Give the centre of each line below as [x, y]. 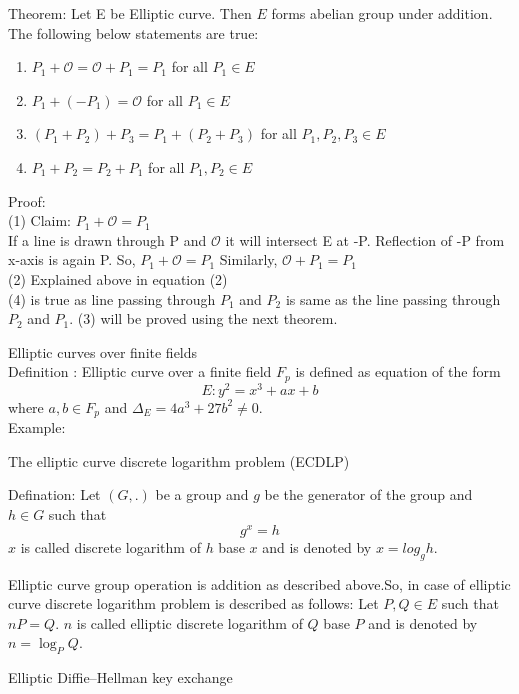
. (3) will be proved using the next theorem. [203, 318]
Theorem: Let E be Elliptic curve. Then [130, 13]
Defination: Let [54, 494]
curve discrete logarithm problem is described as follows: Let [193, 603]
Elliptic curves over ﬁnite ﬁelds [103, 351]
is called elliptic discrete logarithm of [189, 622]
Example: [37, 427]
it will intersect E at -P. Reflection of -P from [365, 239]
